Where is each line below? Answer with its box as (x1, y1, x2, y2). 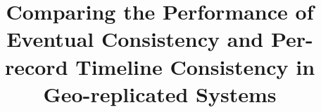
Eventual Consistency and (6, 24, 264, 53)
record (4, 52, 68, 80)
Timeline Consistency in (75, 52, 315, 80)
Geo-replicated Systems (43, 79, 277, 108)
